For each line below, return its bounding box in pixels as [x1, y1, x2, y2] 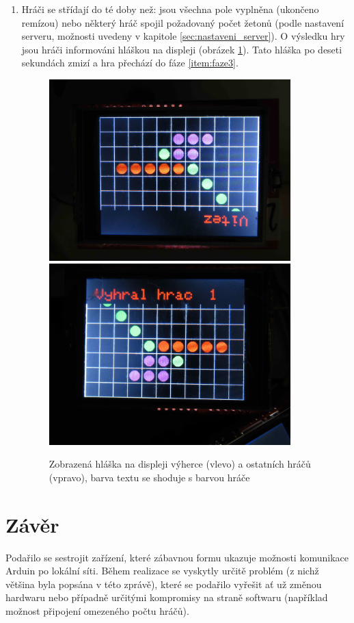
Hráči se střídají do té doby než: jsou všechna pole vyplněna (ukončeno [21, 2, 319, 16]
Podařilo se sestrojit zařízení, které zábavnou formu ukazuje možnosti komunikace [5, 550, 349, 564]
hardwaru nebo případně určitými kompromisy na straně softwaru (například [5, 590, 328, 605]
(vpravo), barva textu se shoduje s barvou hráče [49, 470, 250, 484]
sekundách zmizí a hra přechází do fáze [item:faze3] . [21, 55, 239, 70]
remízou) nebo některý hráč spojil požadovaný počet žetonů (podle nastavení [21, 15, 344, 29]
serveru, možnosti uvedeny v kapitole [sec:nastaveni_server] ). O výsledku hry [21, 29, 345, 43]
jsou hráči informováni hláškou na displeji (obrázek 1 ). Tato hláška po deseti [21, 42, 342, 56]
